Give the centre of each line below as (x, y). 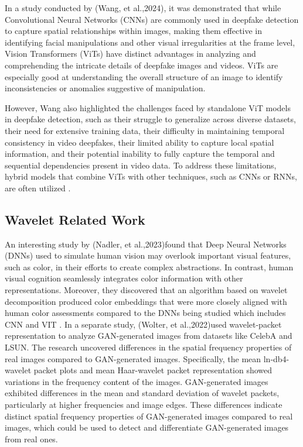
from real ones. (31, 439)
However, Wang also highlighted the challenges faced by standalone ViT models (148, 107)
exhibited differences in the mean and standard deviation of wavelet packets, (142, 393)
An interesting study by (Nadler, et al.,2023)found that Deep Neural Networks (146, 244)
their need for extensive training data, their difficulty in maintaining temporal (145, 130)
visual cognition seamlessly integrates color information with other (124, 278)
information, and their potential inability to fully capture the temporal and (140, 154)
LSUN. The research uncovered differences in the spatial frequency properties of (148, 347)
